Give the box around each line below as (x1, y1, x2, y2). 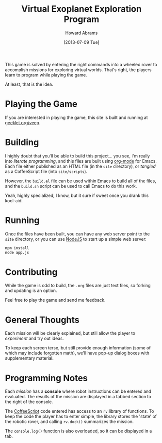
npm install (5, 245, 29, 250)
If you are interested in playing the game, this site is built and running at (5, 115, 148, 120)
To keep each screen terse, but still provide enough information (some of (5, 345, 151, 351)
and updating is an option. (5, 288, 57, 293)
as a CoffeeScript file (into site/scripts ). (5, 168, 87, 174)
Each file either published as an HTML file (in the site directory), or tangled (5, 163, 156, 169)
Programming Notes (5, 372, 88, 384)
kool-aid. (5, 197, 23, 203)
